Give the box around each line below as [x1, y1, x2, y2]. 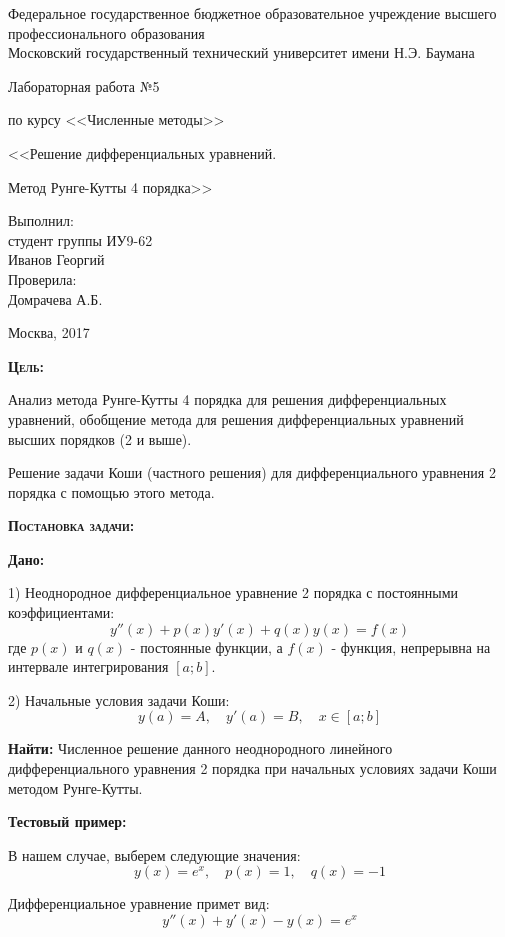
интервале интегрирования [8, 656, 169, 677]
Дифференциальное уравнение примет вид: [8, 893, 270, 914]
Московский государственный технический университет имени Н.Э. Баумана [8, 42, 475, 63]
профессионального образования [8, 22, 205, 43]
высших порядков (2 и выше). [8, 428, 192, 449]
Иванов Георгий [8, 249, 105, 270]
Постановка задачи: [8, 515, 135, 536]
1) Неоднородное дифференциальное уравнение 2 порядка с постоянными [8, 582, 459, 603]
